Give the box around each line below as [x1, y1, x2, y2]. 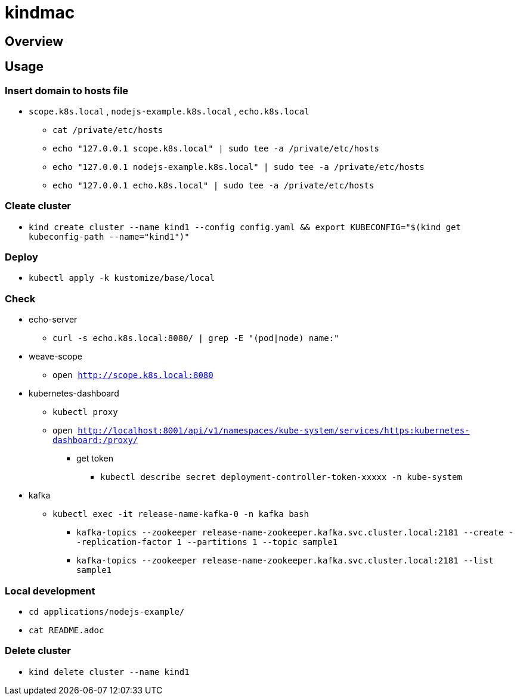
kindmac [5, 2, 75, 23]
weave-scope [29, 351, 82, 362]
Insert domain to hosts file [5, 84, 129, 97]
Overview [5, 33, 64, 49]
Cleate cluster [5, 200, 72, 212]
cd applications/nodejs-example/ [29, 606, 185, 617]
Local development [5, 584, 95, 597]
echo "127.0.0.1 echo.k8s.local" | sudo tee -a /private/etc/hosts [52, 180, 374, 190]
